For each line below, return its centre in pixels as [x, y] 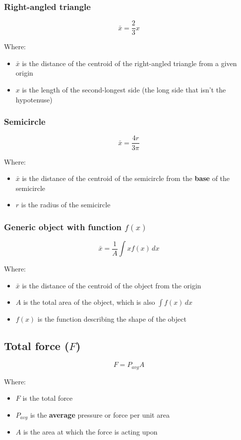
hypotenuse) [34, 99]
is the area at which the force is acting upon [90, 432]
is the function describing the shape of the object [112, 319]
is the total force [48, 398]
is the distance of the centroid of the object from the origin [112, 285]
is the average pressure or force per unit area [100, 414]
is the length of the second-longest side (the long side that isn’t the [124, 90]
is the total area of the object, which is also [89, 302]
